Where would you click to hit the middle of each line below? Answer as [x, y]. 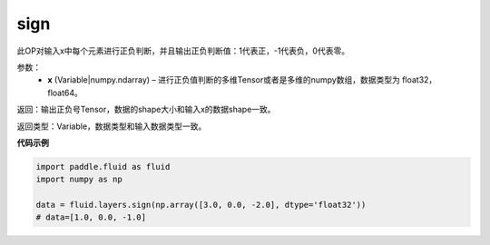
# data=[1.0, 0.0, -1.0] [91, 217]
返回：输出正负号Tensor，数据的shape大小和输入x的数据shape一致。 [146, 110]
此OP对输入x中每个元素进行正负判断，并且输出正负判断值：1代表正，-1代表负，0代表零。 [183, 51]
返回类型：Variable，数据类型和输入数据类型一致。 [112, 126]
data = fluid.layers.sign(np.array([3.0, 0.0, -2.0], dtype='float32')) [201, 205]
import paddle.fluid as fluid [103, 167]
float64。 [65, 93]
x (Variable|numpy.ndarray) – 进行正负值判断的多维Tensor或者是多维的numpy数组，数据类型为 [224, 80]
